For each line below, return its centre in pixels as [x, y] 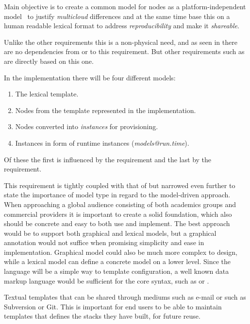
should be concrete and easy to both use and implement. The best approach [117, 223]
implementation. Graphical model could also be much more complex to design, [121, 252]
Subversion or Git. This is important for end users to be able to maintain [113, 306]
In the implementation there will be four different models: [90, 77]
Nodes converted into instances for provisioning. [87, 126]
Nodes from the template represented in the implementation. [106, 110]
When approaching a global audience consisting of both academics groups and [120, 204]
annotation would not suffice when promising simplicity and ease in [104, 242]
